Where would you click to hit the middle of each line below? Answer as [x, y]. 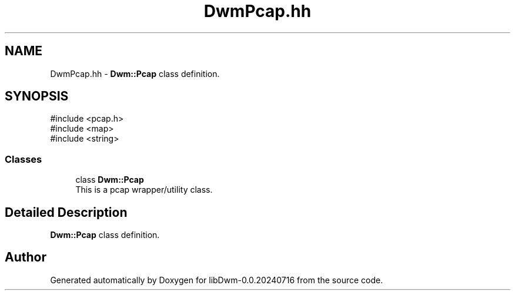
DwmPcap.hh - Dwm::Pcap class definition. [135, 73]
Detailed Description [66, 212]
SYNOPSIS [37, 96]
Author [26, 257]
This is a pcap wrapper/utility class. [144, 190]
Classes [24, 159]
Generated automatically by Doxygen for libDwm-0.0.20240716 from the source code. [217, 280]
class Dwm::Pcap [110, 180]
